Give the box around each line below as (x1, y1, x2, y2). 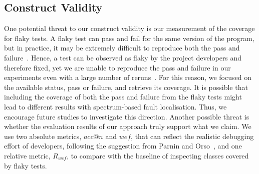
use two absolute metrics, (4, 130, 82, 141)
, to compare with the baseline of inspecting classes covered (67, 150, 249, 160)
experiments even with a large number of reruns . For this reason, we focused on (4, 72, 251, 82)
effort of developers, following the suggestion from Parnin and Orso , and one (4, 140, 242, 151)
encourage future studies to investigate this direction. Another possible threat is (4, 111, 249, 121)
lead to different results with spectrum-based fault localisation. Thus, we (4, 101, 227, 111)
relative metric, (4, 150, 51, 160)
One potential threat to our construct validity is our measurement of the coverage (4, 23, 255, 33)
